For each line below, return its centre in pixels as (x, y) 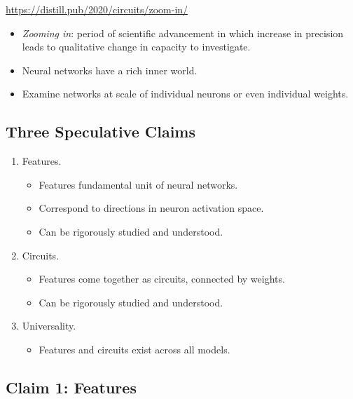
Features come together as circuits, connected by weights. (162, 279)
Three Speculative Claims (101, 131)
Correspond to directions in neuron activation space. (151, 208)
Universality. (49, 326)
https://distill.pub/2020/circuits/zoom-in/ (97, 9)
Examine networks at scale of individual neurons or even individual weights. (185, 94)
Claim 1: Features (71, 387)
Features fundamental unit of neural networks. (138, 184)
